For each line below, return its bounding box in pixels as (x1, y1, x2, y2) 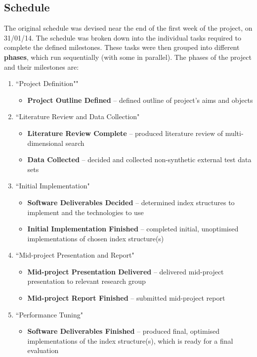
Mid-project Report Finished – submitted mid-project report (27, 293, 225, 303)
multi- (225, 128, 244, 138)
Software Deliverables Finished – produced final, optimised (27, 326, 220, 336)
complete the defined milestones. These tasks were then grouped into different (4, 42, 240, 52)
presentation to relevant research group (27, 276, 146, 286)
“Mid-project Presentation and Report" (15, 250, 134, 260)
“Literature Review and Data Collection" (15, 111, 140, 122)
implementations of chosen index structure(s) (27, 233, 164, 243)
